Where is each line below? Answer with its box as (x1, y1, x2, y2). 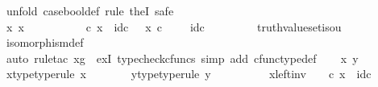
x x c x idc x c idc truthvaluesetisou (6, 18, 342, 35)
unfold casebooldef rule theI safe (6, 2, 174, 19)
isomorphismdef (6, 34, 84, 51)
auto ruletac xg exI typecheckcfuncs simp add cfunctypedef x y (6, 49, 359, 66)
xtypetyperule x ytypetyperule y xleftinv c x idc (6, 65, 372, 82)
